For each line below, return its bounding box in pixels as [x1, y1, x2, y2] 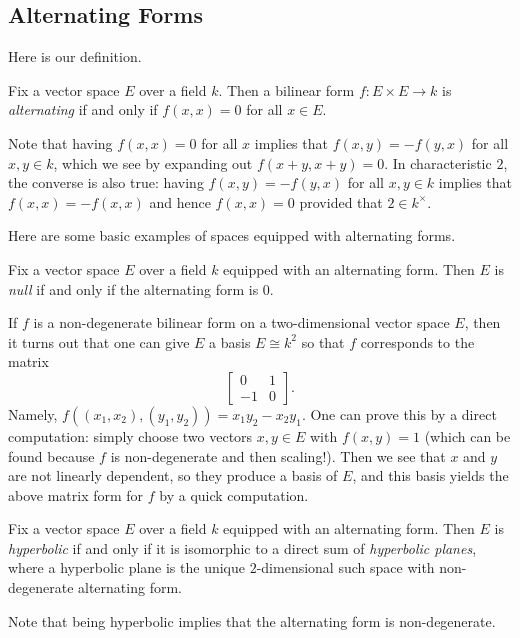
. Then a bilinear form [218, 79, 355, 100]
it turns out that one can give [8, 331, 190, 352]
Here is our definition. [8, 46, 142, 67]
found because [8, 445, 95, 466]
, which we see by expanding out [53, 152, 253, 173]
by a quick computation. [159, 484, 309, 505]
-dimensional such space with [256, 557, 435, 578]
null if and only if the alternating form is [8, 278, 259, 299]
